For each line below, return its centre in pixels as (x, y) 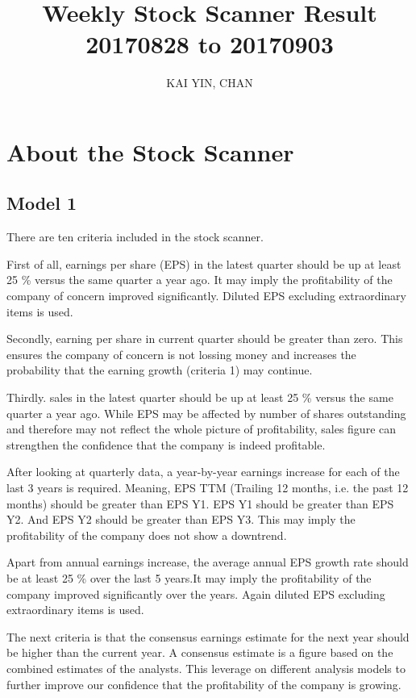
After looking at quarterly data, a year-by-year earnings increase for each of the (203, 472)
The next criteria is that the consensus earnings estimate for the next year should (208, 636)
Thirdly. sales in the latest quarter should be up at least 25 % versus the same (200, 397)
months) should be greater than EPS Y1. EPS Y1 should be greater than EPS (200, 503)
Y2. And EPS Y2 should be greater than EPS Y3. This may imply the (181, 519)
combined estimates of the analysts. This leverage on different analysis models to (206, 668)
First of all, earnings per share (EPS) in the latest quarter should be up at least (204, 263)
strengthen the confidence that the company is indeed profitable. (166, 444)
